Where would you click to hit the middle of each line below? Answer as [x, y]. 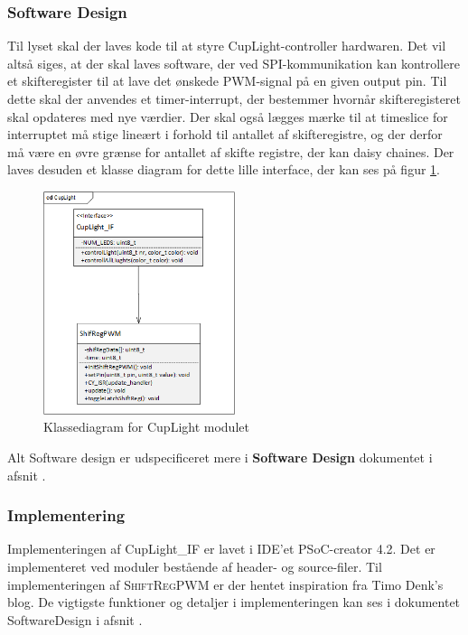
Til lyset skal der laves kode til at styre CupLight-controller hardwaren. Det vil [227, 46]
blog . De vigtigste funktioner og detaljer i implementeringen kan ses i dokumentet [234, 602]
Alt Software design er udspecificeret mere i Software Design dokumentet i [220, 457]
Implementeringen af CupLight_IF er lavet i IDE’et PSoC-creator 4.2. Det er [221, 549]
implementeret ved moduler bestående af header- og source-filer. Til [195, 566]
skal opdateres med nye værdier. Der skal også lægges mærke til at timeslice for [228, 116]
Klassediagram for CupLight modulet [146, 427]
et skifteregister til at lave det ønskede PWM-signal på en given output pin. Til [227, 81]
